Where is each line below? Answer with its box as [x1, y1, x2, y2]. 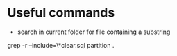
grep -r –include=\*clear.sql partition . [7, 41, 115, 49]
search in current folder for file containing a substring [17, 28, 171, 36]
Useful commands [7, 5, 115, 21]
